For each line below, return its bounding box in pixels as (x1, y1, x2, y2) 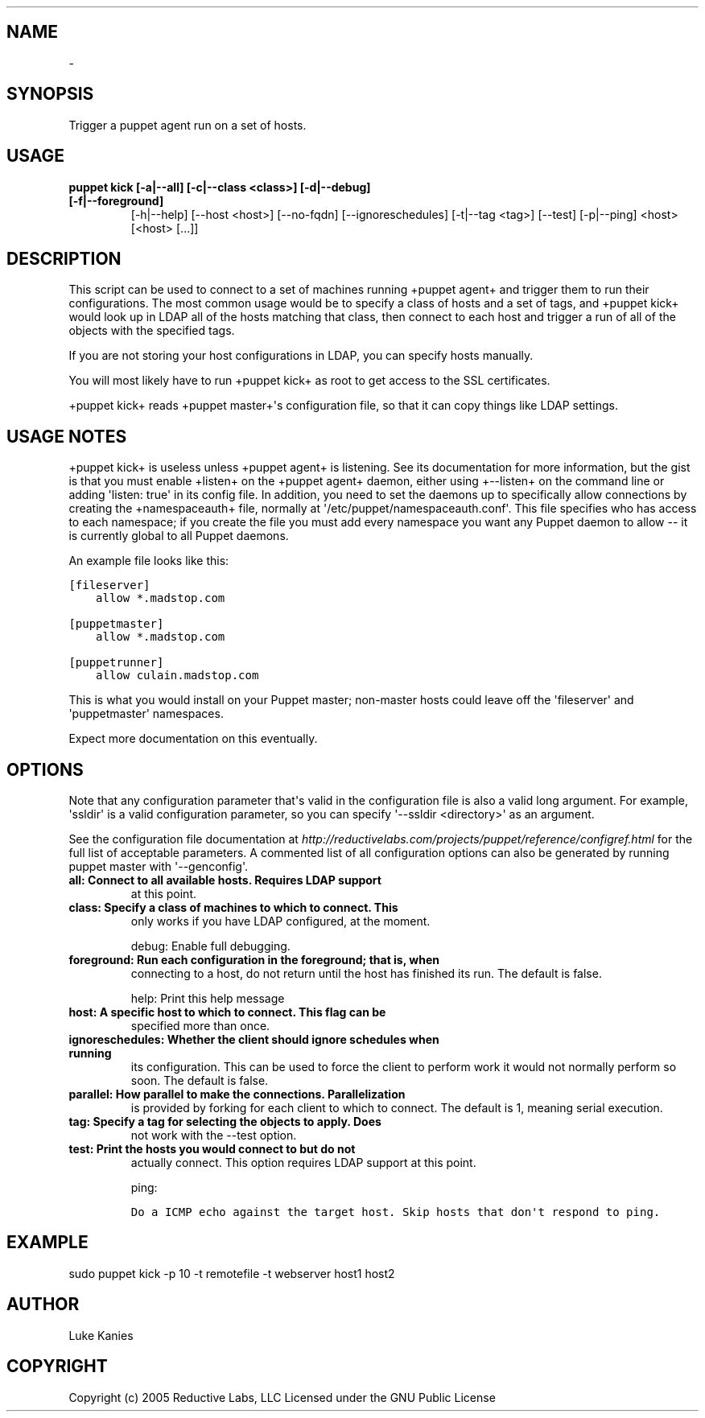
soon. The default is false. (130, 1074, 269, 1088)
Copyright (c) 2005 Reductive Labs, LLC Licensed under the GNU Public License (68, 1390, 496, 1404)
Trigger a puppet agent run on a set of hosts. (68, 117, 307, 132)
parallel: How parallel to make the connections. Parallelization (68, 1087, 406, 1102)
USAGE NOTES (6, 426, 127, 447)
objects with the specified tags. (68, 324, 235, 338)
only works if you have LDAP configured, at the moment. (130, 914, 431, 929)
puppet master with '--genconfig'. (68, 859, 249, 874)
